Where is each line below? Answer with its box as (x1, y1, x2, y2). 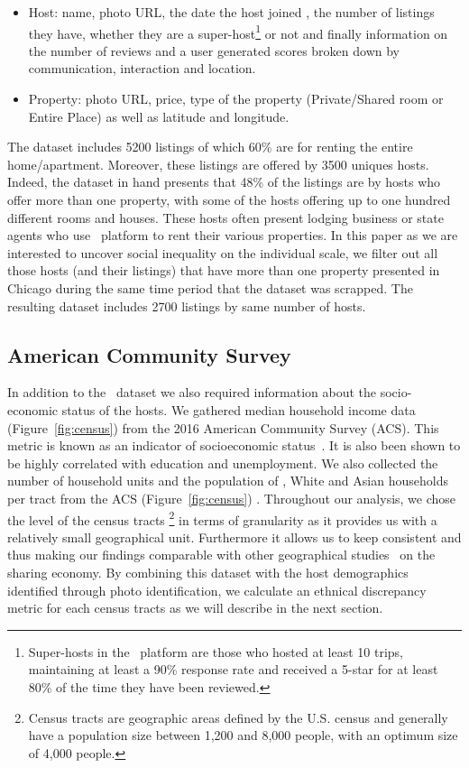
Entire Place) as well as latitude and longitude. (28, 106, 290, 125)
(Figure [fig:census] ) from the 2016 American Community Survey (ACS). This (7, 418, 439, 437)
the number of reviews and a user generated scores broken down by (28, 41, 400, 60)
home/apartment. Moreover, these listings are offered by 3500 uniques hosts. (7, 154, 429, 173)
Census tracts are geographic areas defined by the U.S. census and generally (28, 708, 448, 726)
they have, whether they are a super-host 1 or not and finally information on (28, 21, 448, 42)
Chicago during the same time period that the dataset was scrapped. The (7, 278, 413, 297)
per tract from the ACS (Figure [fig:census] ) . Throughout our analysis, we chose (7, 488, 456, 507)
